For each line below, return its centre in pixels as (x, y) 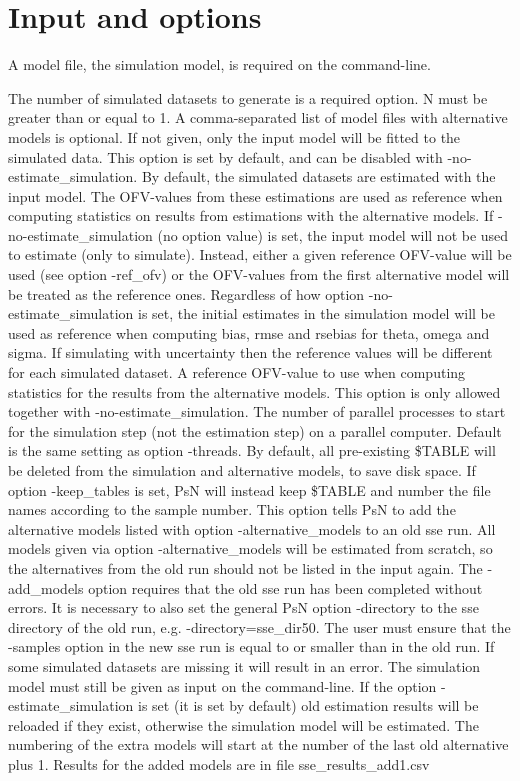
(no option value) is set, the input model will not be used (333, 234)
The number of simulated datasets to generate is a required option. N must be (248, 97)
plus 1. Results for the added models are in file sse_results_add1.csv (219, 763)
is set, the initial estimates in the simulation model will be (317, 313)
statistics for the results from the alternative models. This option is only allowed (254, 391)
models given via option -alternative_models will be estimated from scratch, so (250, 548)
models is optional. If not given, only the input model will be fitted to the (234, 136)
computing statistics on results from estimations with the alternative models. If (251, 215)
